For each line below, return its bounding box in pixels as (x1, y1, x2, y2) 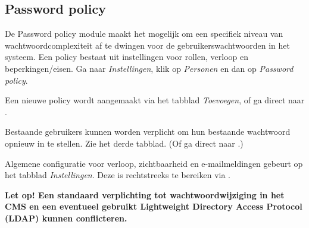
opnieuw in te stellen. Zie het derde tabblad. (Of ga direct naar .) (5, 137, 244, 149)
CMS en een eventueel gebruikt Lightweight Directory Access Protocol (5, 200, 302, 213)
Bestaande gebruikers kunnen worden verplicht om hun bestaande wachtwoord (5, 125, 291, 138)
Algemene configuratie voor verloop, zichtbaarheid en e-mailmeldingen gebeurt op (5, 157, 303, 169)
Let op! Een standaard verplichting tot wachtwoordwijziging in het (5, 188, 285, 201)
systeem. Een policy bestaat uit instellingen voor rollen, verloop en (5, 50, 248, 63)
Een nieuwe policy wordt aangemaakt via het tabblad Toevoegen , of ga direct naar (5, 94, 305, 106)
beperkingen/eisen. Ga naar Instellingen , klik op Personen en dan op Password (5, 62, 294, 74)
